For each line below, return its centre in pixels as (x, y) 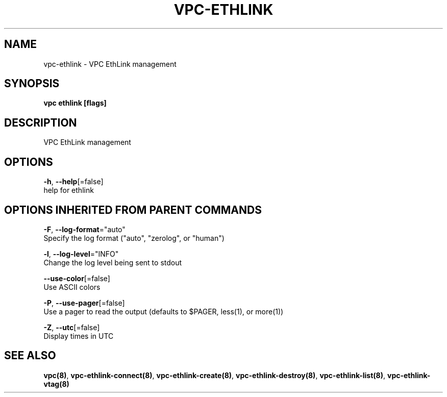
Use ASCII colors (72, 287)
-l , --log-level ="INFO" (81, 254)
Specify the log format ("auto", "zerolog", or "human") (134, 238)
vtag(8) (56, 384)
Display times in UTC (79, 336)
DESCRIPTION (41, 122)
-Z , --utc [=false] (72, 327)
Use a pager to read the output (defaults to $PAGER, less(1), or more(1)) (164, 311)
